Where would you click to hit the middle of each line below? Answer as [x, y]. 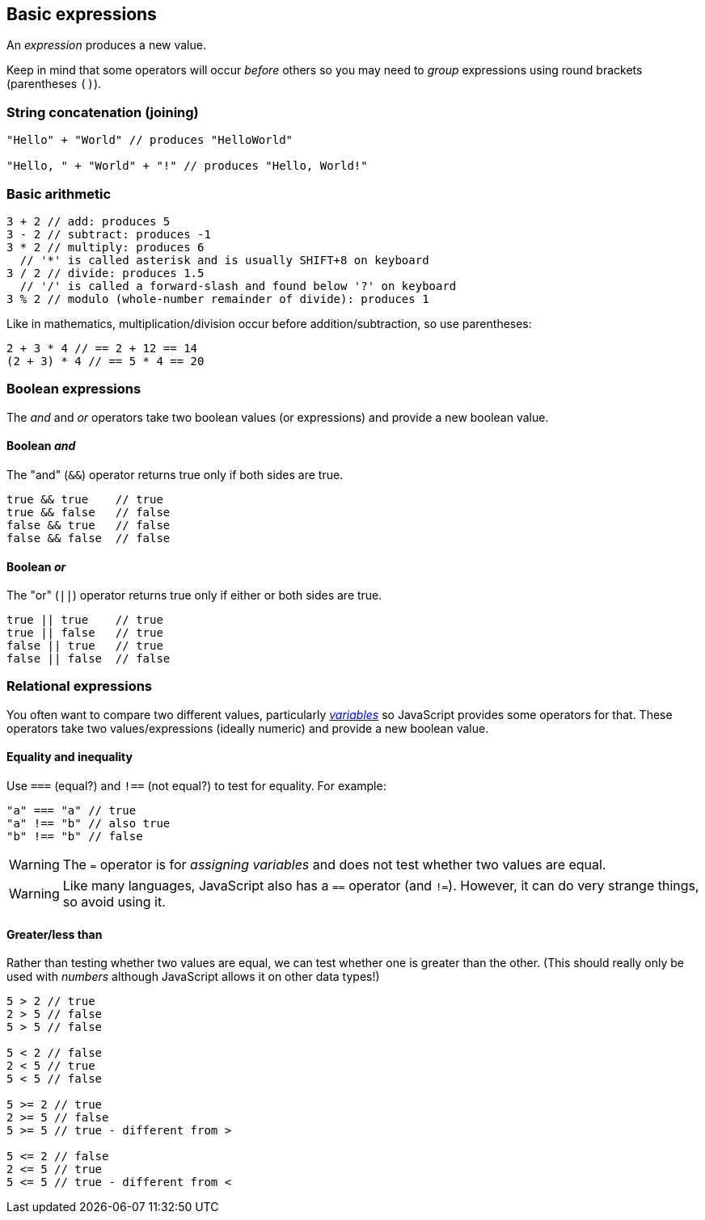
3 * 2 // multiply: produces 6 [106, 247]
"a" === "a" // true [72, 811]
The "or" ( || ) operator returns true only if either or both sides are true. [194, 595]
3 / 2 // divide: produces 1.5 [106, 273]
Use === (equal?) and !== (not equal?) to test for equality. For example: [196, 786]
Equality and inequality [70, 757]
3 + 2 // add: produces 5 [89, 221]
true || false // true [85, 633]
